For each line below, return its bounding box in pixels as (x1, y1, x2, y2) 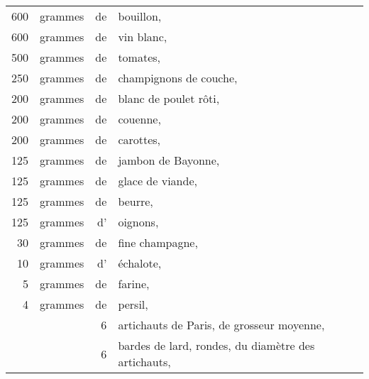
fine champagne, (118, 234, 198, 251)
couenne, (118, 111, 161, 127)
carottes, (118, 131, 161, 148)
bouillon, (118, 8, 162, 24)
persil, (118, 296, 148, 312)
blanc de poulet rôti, (118, 90, 220, 106)
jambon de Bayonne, (118, 152, 220, 168)
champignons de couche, (118, 70, 238, 86)
